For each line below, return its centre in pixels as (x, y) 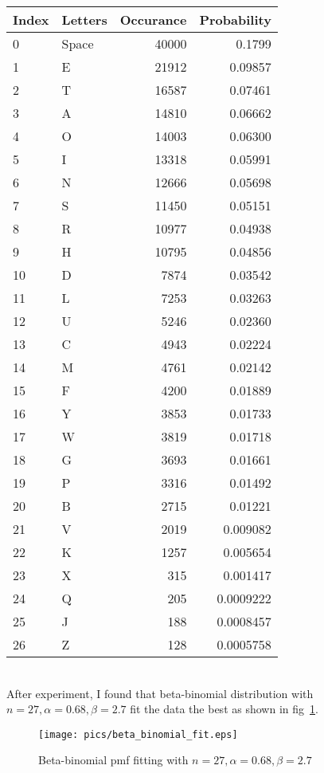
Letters (84, 20)
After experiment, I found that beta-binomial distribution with (160, 693)
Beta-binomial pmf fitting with (113, 760)
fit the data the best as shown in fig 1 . (224, 709)
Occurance (153, 20)
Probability (235, 20)
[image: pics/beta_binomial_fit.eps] (138, 734)
